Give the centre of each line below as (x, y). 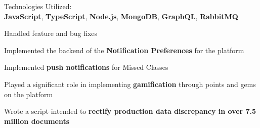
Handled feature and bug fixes (51, 33)
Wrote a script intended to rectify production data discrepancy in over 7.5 (130, 111)
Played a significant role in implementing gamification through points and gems (130, 84)
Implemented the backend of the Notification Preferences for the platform (124, 50)
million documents (37, 121)
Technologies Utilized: (38, 6)
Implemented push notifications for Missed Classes (86, 67)
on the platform (29, 94)
